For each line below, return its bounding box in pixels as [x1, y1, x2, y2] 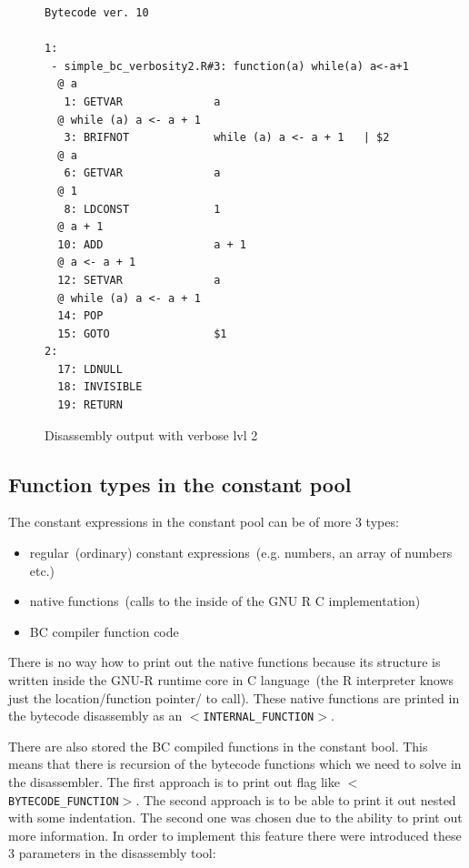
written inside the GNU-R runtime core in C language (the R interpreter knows [8, 671, 454, 690]
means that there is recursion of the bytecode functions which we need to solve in [8, 754, 462, 773]
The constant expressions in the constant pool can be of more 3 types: [8, 512, 399, 531]
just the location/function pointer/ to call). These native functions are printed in [8, 688, 460, 707]
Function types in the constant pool [8, 469, 352, 498]
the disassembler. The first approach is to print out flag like [8, 772, 340, 792]
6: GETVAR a [64, 167, 221, 180]
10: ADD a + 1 [57, 237, 246, 251]
